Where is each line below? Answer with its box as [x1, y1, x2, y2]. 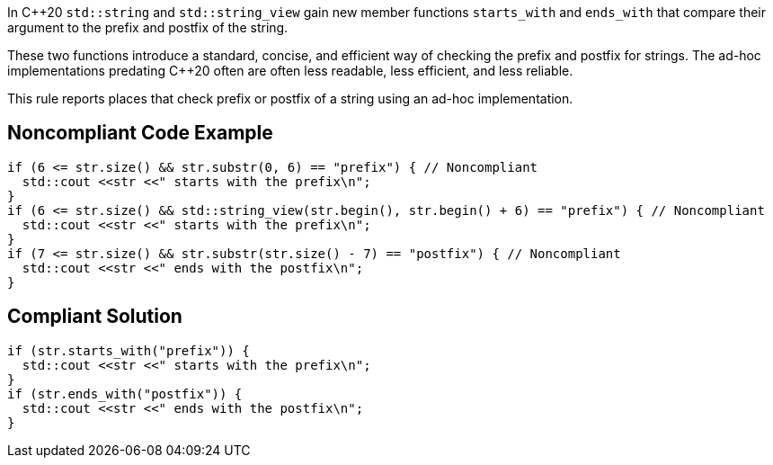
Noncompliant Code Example [7, 121, 273, 145]
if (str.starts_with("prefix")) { [7, 343, 250, 358]
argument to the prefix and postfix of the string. [7, 20, 289, 35]
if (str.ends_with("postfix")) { [7, 386, 243, 401]
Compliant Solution [7, 305, 182, 328]
